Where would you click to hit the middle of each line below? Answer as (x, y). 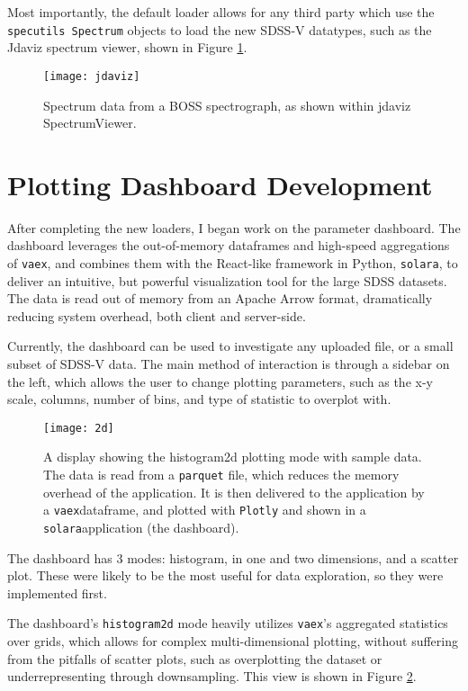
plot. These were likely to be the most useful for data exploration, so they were (225, 575)
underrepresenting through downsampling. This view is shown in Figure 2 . (212, 676)
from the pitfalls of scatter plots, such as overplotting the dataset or (195, 658)
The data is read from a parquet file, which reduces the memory (221, 475)
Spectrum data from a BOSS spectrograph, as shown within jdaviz (227, 105)
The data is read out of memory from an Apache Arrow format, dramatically (220, 298)
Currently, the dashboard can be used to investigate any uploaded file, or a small (230, 346)
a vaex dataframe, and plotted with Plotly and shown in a (205, 510)
